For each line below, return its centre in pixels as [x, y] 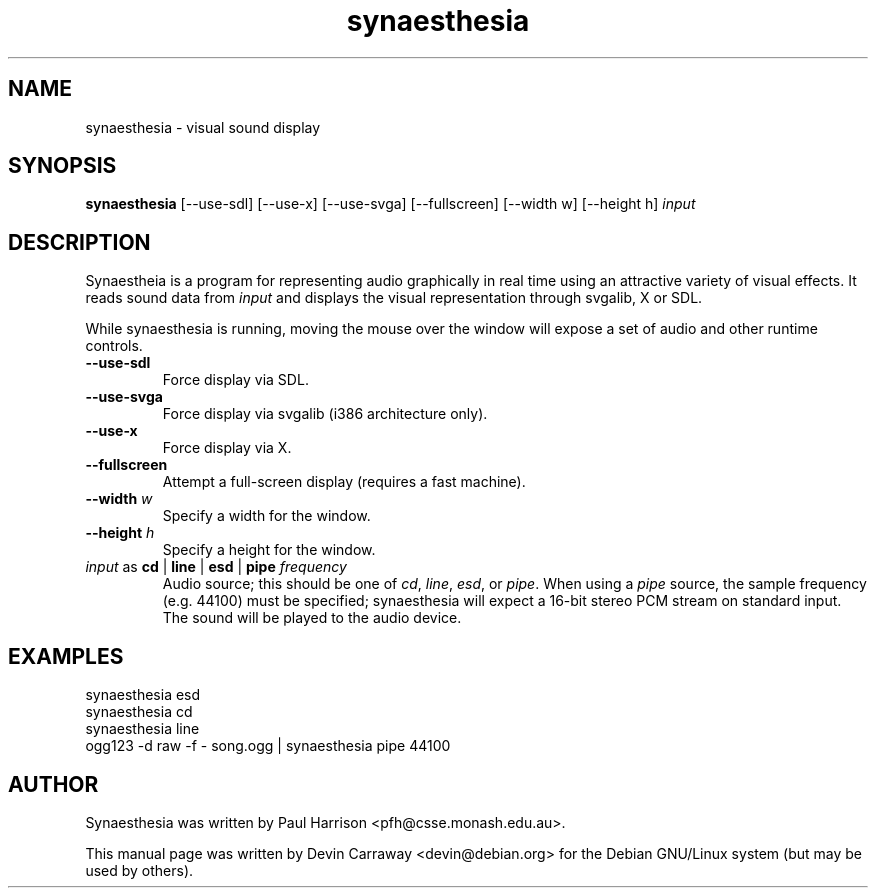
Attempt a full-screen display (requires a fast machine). [344, 482]
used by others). [139, 870]
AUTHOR [53, 784]
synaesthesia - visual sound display [203, 127]
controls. [114, 346]
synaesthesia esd [143, 695]
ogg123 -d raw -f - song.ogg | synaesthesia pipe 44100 [268, 746]
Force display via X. [227, 448]
